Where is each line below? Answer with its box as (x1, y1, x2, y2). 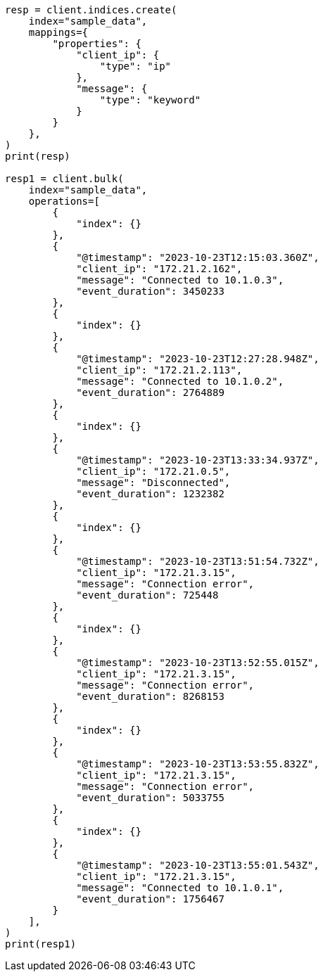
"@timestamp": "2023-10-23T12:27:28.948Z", (76, 353, 319, 364)
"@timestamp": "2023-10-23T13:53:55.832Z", (76, 758, 319, 770)
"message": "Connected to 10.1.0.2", (76, 376, 284, 387)
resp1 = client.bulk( (5, 173, 124, 184)
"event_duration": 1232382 (76, 488, 224, 499)
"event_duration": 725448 (76, 589, 219, 601)
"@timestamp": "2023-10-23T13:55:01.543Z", (76, 860, 319, 871)
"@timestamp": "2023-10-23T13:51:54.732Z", (76, 556, 319, 567)
